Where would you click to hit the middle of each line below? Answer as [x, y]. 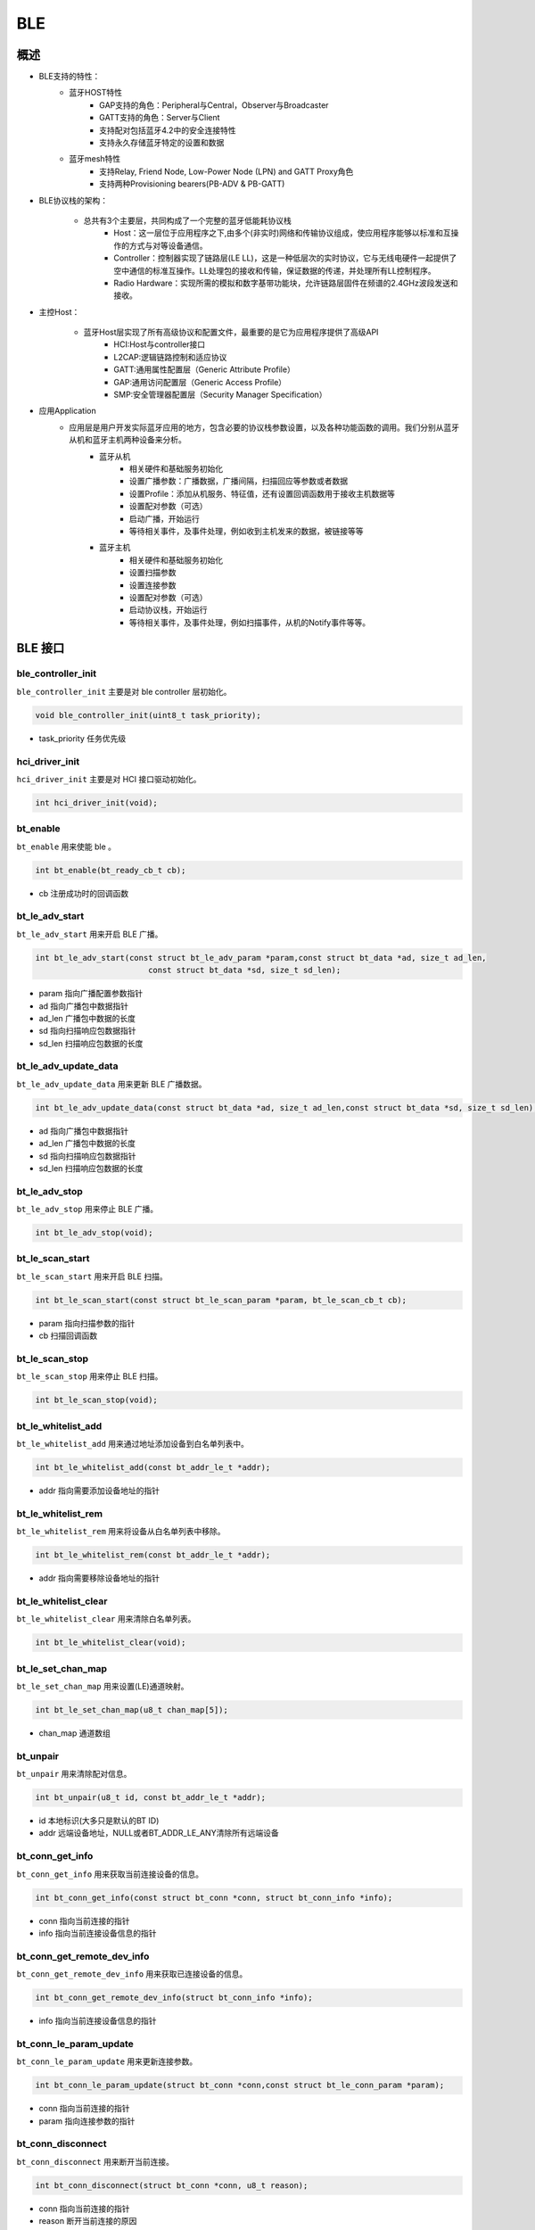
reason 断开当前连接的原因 [88, 2221]
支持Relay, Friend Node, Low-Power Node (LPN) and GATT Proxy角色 [226, 171]
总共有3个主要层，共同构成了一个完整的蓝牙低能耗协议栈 [187, 220]
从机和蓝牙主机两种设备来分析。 [128, 440]
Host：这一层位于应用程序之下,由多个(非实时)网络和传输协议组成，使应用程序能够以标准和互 [283, 233]
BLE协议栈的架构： [74, 200]
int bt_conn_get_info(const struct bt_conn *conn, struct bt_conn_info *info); [214, 1897]
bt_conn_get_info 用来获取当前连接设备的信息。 [110, 1874]
